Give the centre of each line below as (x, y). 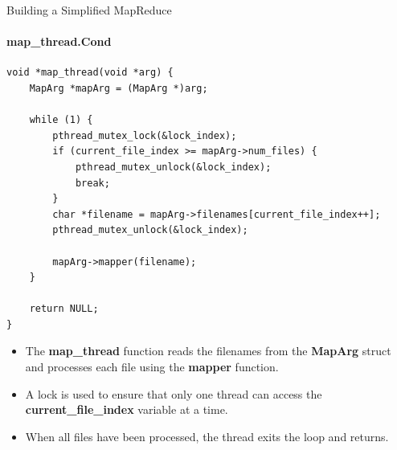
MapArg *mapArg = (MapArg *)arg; (119, 88)
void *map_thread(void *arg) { (90, 73)
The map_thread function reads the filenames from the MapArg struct (208, 351)
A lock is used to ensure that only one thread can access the (174, 393)
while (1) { (61, 120)
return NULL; (64, 309)
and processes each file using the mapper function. (152, 367)
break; (92, 183)
